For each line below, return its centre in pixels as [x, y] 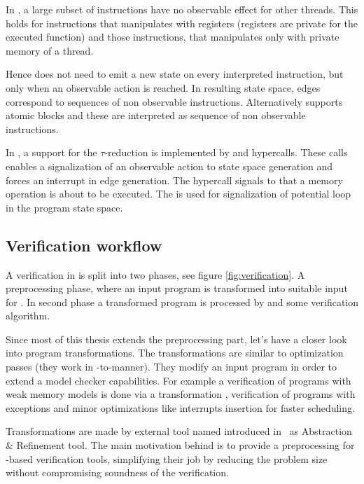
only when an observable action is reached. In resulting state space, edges [163, 87]
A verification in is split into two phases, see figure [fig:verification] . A [155, 274]
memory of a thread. [50, 50]
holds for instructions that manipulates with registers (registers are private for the [182, 23]
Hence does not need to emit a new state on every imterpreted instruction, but [175, 74]
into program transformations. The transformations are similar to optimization [175, 353]
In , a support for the [51, 152]
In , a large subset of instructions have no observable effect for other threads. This [182, 9]
